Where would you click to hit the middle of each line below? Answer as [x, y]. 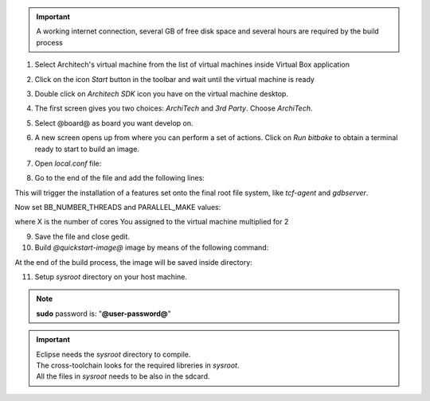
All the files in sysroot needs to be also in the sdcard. [123, 376]
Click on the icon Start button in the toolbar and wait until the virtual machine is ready [174, 79]
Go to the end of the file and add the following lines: [119, 178]
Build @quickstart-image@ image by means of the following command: [152, 247]
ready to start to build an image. [87, 149]
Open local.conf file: [68, 163]
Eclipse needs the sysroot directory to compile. [113, 354]
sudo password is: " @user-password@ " [104, 313]
